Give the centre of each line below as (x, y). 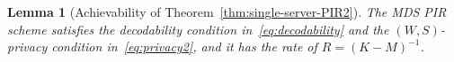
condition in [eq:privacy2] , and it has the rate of (184, 46)
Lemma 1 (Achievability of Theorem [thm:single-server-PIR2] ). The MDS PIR (227, 12)
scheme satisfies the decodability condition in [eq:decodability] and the (198, 29)
